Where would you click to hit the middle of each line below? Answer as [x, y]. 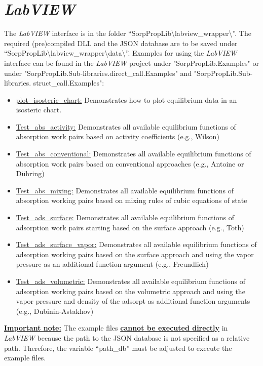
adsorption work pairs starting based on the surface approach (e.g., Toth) [130, 227]
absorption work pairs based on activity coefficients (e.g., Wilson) [118, 136]
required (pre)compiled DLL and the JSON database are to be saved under [121, 43]
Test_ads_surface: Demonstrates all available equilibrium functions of [125, 217]
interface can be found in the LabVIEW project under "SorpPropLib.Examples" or [131, 63]
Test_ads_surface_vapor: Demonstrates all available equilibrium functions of [136, 244]
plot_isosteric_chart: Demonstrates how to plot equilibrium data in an [126, 99]
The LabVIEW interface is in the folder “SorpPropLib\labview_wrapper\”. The [128, 33]
